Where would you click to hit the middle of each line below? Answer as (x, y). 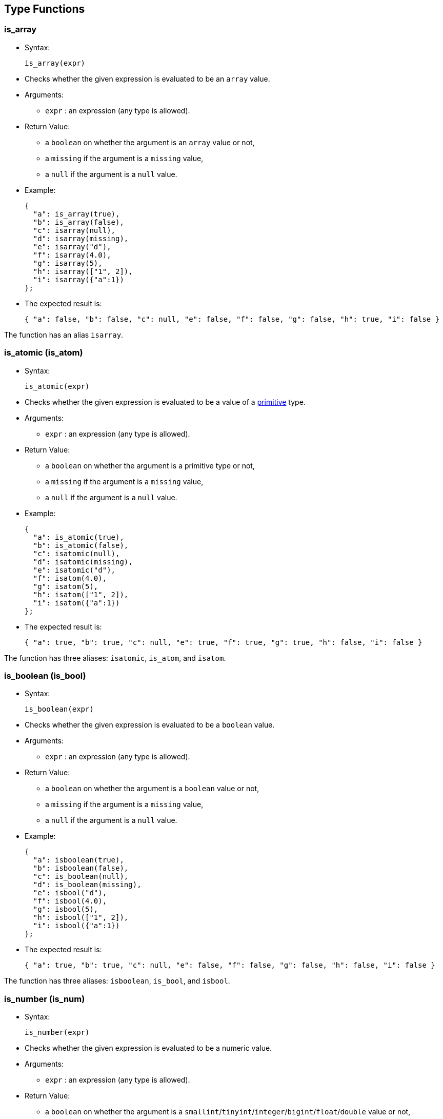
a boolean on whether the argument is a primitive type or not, (150, 465)
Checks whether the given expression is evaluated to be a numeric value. (148, 1048)
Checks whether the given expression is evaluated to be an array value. (147, 78)
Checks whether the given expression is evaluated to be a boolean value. (150, 725)
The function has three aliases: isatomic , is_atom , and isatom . (115, 658)
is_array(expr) (55, 63)
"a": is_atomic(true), (78, 537)
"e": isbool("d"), (70, 893)
